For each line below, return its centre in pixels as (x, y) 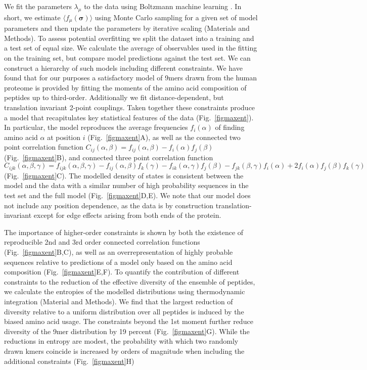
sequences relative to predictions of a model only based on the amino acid (118, 262)
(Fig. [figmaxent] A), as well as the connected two (164, 137)
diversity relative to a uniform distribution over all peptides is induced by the (124, 311)
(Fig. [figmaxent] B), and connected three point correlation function (109, 157)
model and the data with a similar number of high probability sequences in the (126, 185)
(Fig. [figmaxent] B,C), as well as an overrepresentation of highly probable (119, 252)
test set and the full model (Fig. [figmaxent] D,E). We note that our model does (127, 195)
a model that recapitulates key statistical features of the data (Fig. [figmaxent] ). (129, 117)
